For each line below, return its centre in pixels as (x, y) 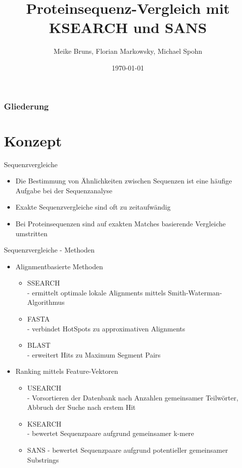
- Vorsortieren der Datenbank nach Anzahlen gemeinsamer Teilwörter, (133, 397)
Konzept (33, 140)
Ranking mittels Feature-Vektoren (67, 371)
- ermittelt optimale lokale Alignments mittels (96, 292)
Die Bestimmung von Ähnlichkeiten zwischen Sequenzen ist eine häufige (124, 181)
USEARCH (44, 388)
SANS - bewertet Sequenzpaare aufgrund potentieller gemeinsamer (128, 450)
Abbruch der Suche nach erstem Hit (81, 407)
